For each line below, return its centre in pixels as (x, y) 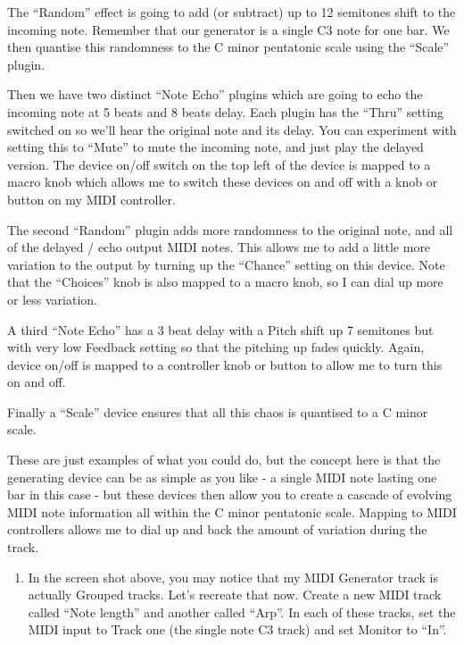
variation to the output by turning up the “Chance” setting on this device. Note (226, 264)
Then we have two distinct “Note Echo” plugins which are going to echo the (215, 94)
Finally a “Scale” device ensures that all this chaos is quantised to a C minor (218, 411)
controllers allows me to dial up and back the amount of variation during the (217, 529)
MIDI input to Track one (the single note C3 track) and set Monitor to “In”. (237, 629)
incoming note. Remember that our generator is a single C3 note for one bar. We (228, 29)
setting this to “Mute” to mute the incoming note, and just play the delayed (215, 147)
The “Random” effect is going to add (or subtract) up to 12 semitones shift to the (232, 12)
